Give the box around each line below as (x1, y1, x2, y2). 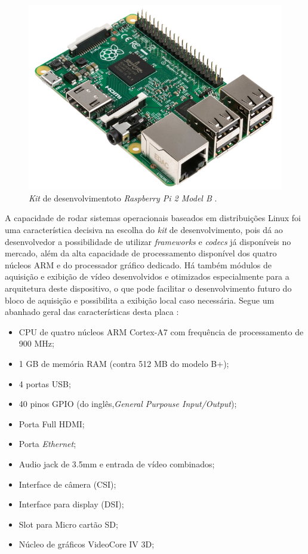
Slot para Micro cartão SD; (19, 518, 118, 530)
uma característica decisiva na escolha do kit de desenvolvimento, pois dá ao (5, 224, 283, 235)
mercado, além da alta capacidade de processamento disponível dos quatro (5, 247, 277, 259)
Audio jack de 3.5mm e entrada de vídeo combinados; (19, 457, 215, 470)
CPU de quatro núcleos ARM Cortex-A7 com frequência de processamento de (19, 325, 304, 338)
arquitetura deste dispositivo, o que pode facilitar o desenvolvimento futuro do (5, 281, 292, 294)
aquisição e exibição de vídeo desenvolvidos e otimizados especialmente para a (5, 270, 289, 283)
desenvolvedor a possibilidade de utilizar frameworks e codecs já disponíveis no (5, 235, 291, 247)
